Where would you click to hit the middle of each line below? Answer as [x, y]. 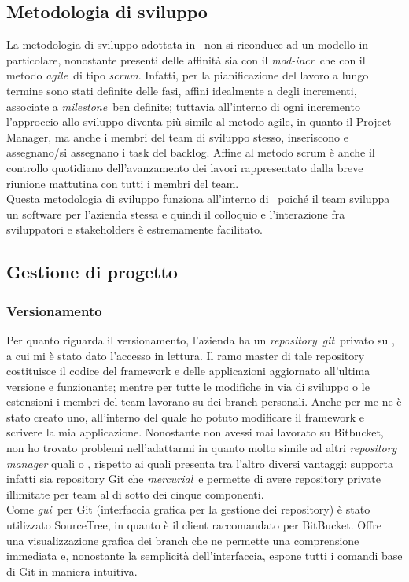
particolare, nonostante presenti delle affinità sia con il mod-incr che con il [186, 59]
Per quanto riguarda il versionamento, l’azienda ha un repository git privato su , [201, 339]
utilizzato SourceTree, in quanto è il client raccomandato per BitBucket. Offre [194, 525]
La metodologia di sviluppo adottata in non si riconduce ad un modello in [188, 44]
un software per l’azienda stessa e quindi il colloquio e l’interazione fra [176, 214]
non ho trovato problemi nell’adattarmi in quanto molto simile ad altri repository [202, 448]
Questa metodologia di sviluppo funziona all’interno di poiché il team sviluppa [198, 199]
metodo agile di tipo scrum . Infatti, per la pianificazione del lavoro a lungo [188, 75]
